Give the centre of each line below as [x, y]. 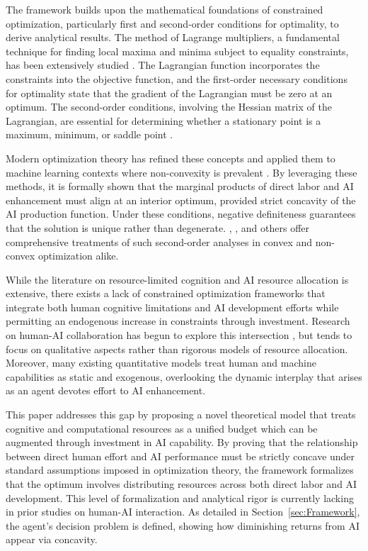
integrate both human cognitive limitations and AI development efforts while [172, 307]
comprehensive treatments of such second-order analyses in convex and [159, 241]
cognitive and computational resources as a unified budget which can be [162, 428]
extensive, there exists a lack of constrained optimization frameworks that [166, 293]
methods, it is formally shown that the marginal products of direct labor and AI [180, 186]
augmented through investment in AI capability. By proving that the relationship [182, 442]
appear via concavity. [52, 539]
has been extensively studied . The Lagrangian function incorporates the [163, 65]
